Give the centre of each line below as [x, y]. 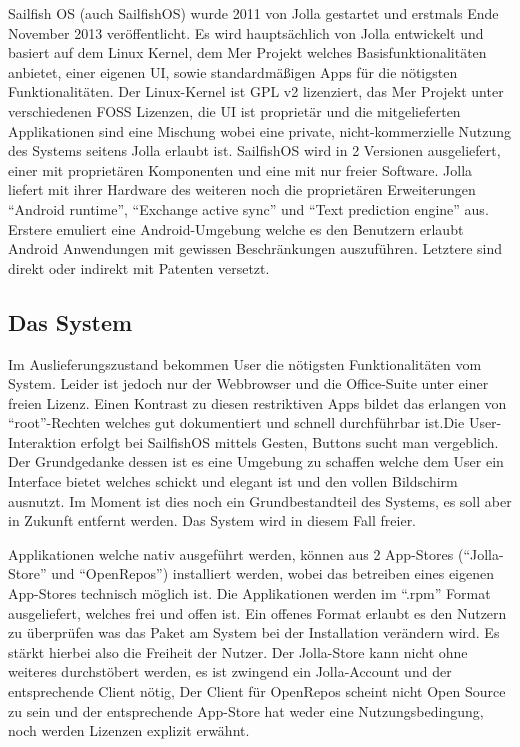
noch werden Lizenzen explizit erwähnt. [129, 730]
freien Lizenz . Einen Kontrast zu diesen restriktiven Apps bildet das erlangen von [257, 402]
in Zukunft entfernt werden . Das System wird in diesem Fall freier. [212, 520]
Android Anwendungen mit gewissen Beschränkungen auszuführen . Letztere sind [255, 248]
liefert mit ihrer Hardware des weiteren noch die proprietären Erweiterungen [242, 189]
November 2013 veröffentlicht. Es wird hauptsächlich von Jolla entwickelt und [246, 32]
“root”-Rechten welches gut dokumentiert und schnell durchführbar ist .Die [236, 422]
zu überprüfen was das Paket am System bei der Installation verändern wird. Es [254, 632]
